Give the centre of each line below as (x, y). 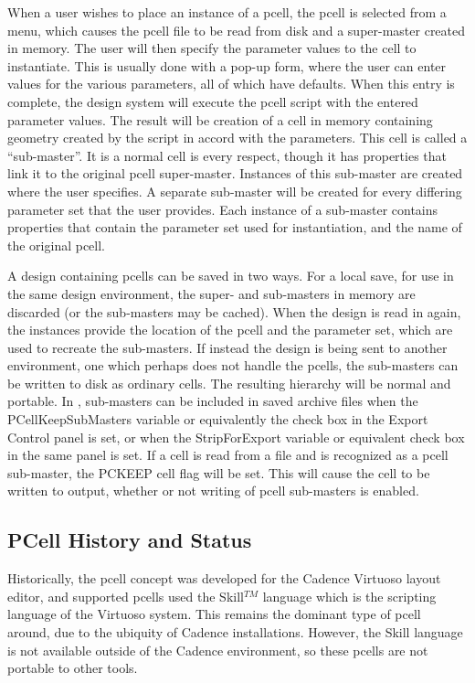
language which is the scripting (349, 596)
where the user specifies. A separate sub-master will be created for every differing (235, 191)
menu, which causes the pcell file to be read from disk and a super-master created (237, 30)
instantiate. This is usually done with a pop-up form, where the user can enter (227, 65)
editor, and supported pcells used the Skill (126, 596)
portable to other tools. (73, 668)
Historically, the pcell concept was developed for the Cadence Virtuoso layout (224, 578)
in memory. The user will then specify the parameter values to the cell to (212, 48)
